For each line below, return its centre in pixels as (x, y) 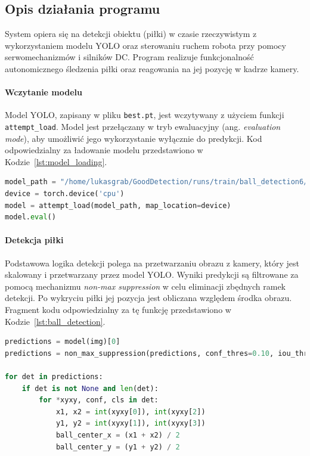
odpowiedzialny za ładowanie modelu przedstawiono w (104, 150)
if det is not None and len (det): (90, 388)
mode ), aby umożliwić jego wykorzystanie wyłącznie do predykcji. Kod (134, 138)
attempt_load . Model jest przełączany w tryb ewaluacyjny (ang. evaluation (143, 127)
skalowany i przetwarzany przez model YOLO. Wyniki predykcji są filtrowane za (152, 274)
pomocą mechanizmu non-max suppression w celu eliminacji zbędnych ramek (145, 286)
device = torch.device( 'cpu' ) (65, 194)
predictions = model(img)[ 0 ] (63, 342)
